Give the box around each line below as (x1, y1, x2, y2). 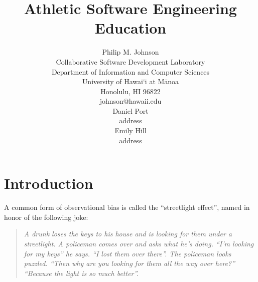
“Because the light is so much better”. (24, 267, 139, 278)
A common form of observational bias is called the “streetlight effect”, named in (4, 202, 250, 212)
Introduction (4, 173, 93, 193)
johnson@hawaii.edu (99, 96, 162, 106)
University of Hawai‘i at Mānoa (82, 76, 179, 87)
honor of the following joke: (4, 211, 88, 222)
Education (94, 18, 167, 38)
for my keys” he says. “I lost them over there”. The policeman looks (24, 248, 231, 258)
